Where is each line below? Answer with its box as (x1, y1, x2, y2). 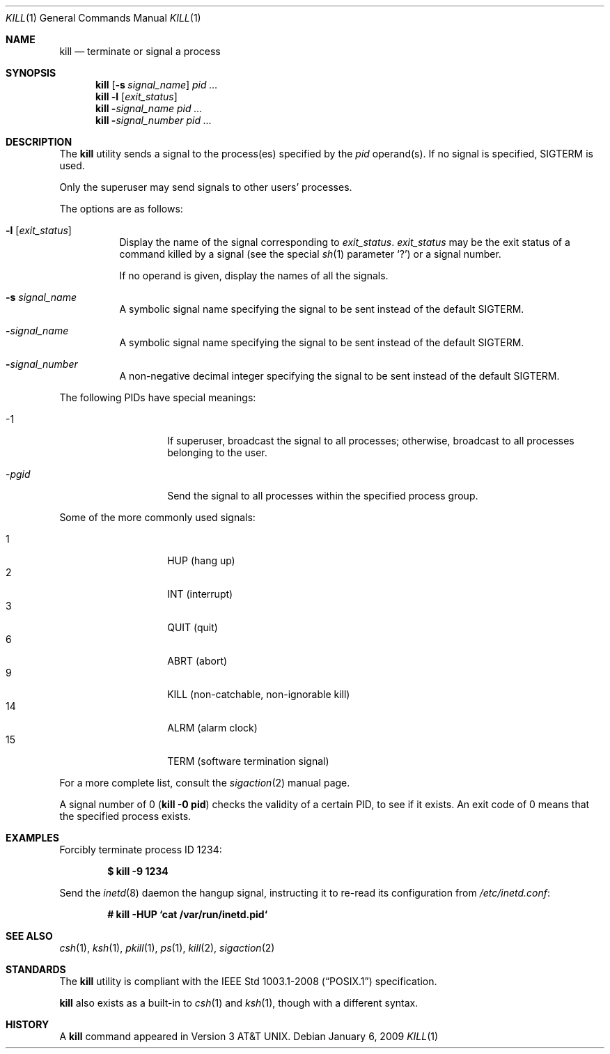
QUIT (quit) (167, 621, 218, 633)
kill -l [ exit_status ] (95, 91, 178, 102)
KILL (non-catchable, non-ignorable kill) (167, 688, 350, 700)
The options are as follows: (59, 203, 183, 215)
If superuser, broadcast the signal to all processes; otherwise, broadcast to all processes (167, 435, 574, 447)
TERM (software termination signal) (167, 755, 329, 767)
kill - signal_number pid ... (95, 114, 212, 126)
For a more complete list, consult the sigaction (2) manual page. (59, 777, 350, 789)
